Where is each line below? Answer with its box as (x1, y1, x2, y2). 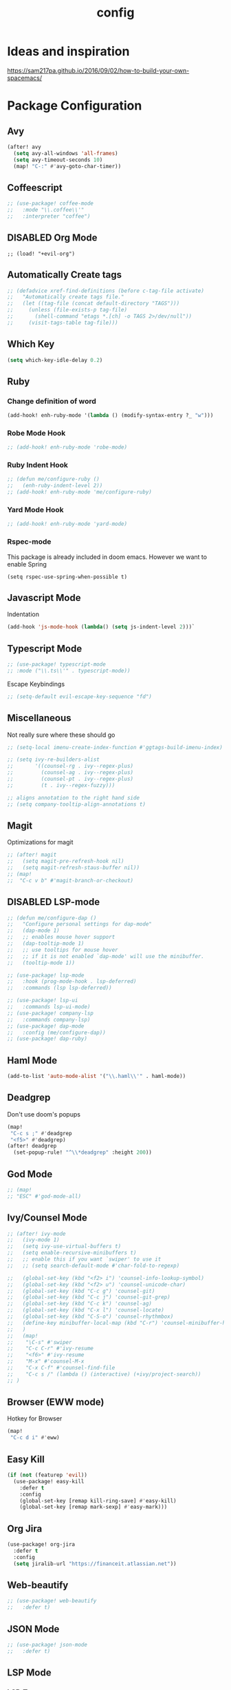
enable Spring (7, 560, 47, 568)
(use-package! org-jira (7, 1541, 76, 1548)
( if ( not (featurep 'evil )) (7, 1472, 88, 1478)
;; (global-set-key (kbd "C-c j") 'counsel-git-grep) (7, 1294, 170, 1301)
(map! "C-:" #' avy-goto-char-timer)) (13, 163, 122, 170)
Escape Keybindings (7, 680, 65, 688)
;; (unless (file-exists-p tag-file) (7, 307, 128, 314)
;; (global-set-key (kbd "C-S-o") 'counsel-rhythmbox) (7, 1313, 174, 1320)
